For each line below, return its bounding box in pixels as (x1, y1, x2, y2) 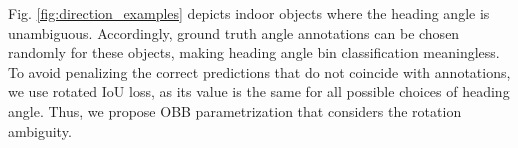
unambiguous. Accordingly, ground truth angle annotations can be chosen (8, 22, 460, 43)
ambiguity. (8, 120, 72, 141)
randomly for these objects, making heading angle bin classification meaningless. (8, 42, 500, 63)
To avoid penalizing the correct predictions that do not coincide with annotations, (8, 61, 511, 82)
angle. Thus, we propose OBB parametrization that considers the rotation (8, 100, 462, 121)
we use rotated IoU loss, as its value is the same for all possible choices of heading (8, 81, 510, 102)
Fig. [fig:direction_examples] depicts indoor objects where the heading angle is (8, 3, 490, 23)
